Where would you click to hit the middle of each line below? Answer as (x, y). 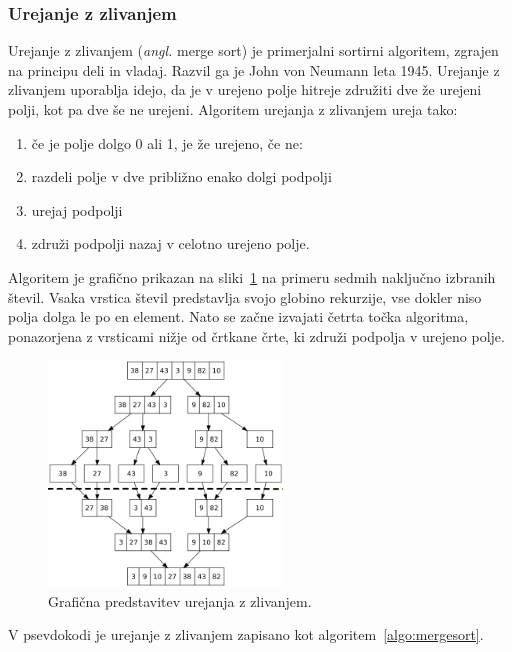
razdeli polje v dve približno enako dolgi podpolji (181, 176)
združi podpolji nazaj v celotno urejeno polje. (170, 243)
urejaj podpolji (77, 209)
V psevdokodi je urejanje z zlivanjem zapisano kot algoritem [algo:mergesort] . (246, 634)
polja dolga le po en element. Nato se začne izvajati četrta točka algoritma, (238, 316)
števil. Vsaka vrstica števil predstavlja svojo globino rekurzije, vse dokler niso (245, 296)
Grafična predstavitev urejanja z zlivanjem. (180, 600)
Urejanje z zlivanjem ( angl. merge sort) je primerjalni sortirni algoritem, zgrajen (253, 50)
